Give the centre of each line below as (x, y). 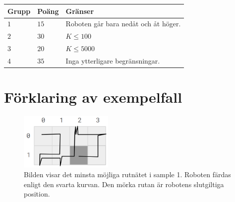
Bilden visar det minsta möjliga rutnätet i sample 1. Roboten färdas (127, 174)
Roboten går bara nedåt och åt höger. (123, 24)
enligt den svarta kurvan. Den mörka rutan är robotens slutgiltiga (124, 184)
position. (37, 194)
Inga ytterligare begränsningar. (113, 60)
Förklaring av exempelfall (93, 97)
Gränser (80, 11)
